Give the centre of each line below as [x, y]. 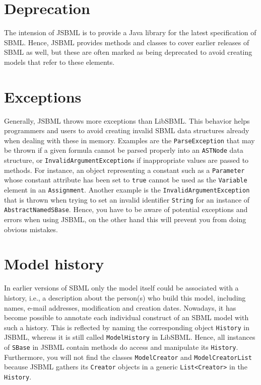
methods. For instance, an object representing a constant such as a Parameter [124, 170]
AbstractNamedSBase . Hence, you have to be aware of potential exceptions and [126, 209]
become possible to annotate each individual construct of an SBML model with [126, 317]
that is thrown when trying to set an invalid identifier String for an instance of [127, 199]
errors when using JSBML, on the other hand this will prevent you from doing [125, 219]
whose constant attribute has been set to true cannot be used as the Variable [126, 180]
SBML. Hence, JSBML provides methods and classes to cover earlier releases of [127, 42]
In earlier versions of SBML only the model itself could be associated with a [121, 288]
